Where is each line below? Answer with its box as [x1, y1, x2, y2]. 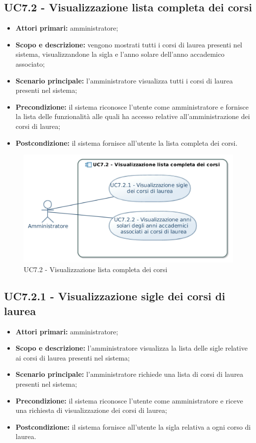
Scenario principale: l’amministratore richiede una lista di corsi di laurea [15, 369, 244, 379]
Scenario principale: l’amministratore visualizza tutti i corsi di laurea [15, 75, 233, 85]
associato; [15, 58, 45, 69]
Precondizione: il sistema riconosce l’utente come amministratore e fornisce [15, 101, 249, 112]
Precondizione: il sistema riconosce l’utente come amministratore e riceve [15, 395, 243, 405]
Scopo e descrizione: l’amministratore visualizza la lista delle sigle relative [15, 343, 248, 353]
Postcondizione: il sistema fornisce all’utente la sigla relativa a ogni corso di [15, 421, 251, 432]
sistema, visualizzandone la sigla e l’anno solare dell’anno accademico [15, 49, 224, 59]
